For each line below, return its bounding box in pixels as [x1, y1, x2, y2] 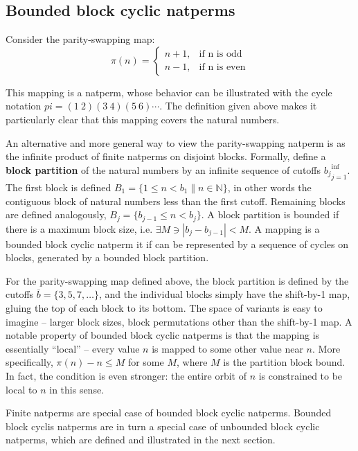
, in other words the [227, 180, 312, 195]
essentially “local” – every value [6, 341, 140, 355]
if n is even [199, 62, 246, 73]
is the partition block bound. [223, 355, 346, 369]
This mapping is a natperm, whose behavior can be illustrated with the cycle [6, 85, 332, 99]
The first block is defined [6, 180, 111, 195]
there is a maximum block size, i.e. [6, 221, 153, 236]
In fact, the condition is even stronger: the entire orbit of [6, 369, 247, 382]
